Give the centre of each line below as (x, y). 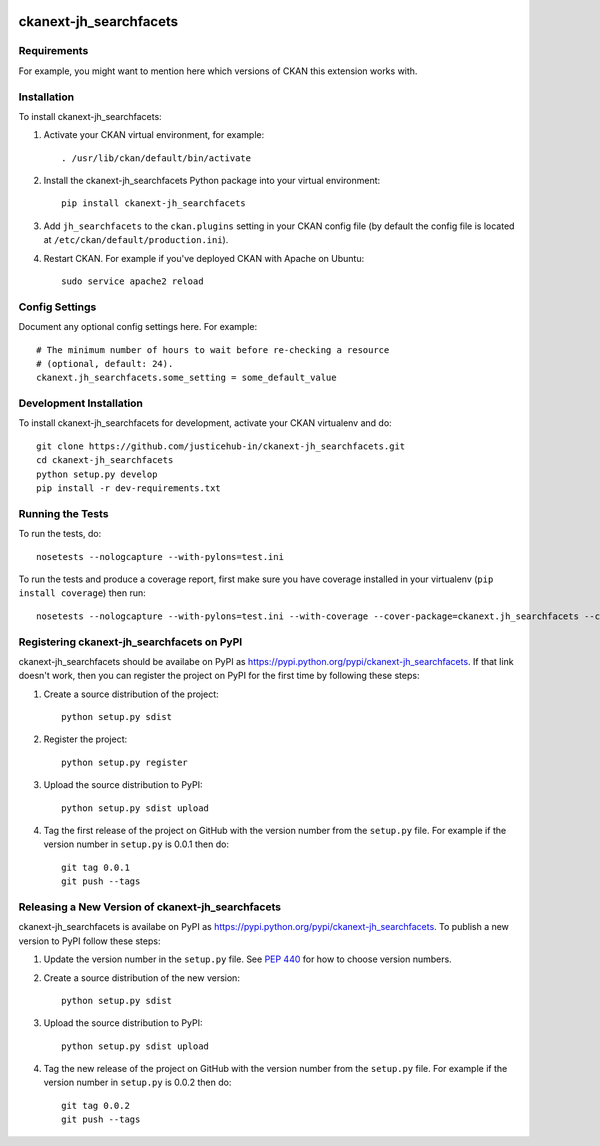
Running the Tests (63, 513)
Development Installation (81, 403)
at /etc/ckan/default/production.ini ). (136, 240)
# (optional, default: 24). (105, 363)
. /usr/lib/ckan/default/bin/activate (156, 158)
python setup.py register (125, 762)
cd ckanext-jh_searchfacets (105, 460)
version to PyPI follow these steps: (89, 941)
